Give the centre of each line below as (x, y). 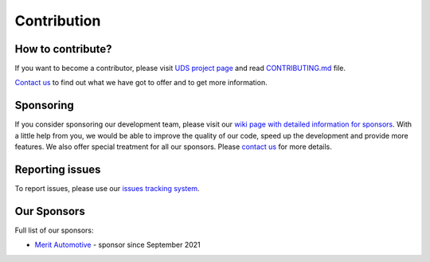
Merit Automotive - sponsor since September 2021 (117, 245)
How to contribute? (63, 49)
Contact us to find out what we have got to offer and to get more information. (141, 83)
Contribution (58, 21)
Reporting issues (58, 169)
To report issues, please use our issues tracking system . (107, 189)
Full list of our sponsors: (54, 230)
